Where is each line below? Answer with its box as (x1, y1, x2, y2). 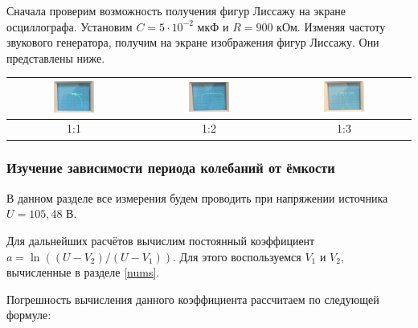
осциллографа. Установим (6, 18, 133, 35)
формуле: (6, 306, 51, 323)
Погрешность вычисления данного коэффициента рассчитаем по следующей (6, 290, 379, 307)
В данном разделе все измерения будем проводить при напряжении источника (6, 189, 388, 206)
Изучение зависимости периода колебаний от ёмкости (6, 158, 335, 178)
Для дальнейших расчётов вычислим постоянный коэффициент (6, 232, 315, 248)
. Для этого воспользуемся (173, 248, 301, 264)
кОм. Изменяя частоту (277, 18, 386, 35)
